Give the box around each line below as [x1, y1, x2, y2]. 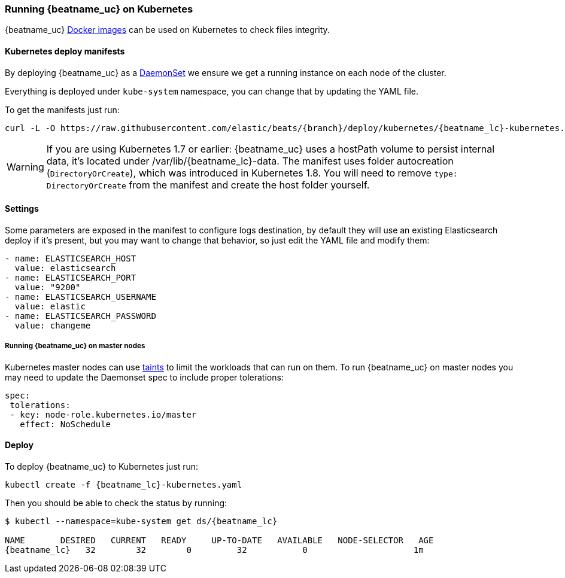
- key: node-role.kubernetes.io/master [10, 409, 197, 419]
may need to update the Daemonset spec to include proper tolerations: [5, 372, 284, 382]
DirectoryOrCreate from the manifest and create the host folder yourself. [46, 178, 370, 191]
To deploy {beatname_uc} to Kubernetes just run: [5, 461, 199, 471]
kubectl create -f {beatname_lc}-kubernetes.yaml [5, 479, 242, 489]
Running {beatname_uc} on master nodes [5, 342, 145, 351]
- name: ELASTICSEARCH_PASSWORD [5, 311, 156, 321]
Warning [7, 160, 44, 173]
